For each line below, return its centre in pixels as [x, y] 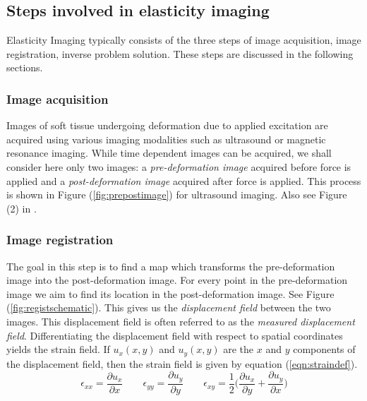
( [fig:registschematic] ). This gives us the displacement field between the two [169, 307]
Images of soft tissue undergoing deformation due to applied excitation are [167, 125]
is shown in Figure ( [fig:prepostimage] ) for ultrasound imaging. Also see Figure [177, 194]
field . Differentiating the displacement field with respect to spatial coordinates [175, 335]
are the [239, 349]
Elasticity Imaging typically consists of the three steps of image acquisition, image [184, 40]
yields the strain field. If [58, 349]
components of [324, 349]
